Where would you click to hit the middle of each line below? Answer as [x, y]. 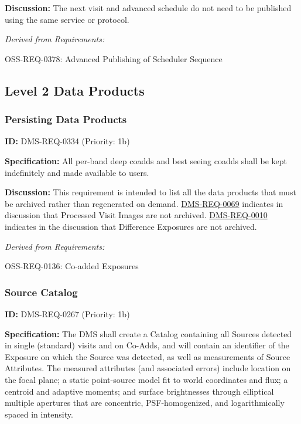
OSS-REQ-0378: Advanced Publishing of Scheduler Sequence [114, 58]
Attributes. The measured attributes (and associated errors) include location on [148, 368]
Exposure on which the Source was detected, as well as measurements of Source [148, 356]
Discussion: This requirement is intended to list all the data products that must [151, 192]
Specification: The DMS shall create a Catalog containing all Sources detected [148, 333]
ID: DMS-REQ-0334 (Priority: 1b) [67, 141]
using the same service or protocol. [67, 19]
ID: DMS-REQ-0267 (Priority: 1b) [67, 313]
